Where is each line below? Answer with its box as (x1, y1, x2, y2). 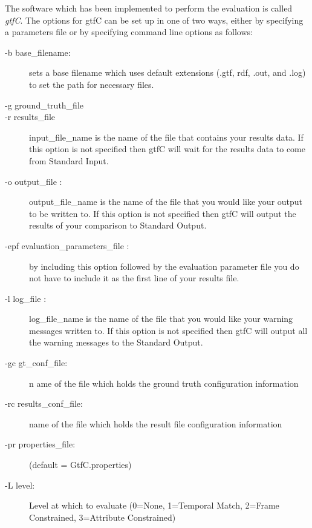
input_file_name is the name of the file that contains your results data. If (29, 130, 304, 143)
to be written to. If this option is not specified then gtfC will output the (29, 207, 296, 219)
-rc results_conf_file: (5, 397, 83, 410)
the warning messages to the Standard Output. (29, 336, 203, 349)
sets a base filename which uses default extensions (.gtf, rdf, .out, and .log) (29, 66, 306, 79)
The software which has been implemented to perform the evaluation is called (5, 2, 293, 14)
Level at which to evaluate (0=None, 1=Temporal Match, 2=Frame (29, 499, 279, 512)
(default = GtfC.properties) (29, 458, 132, 471)
